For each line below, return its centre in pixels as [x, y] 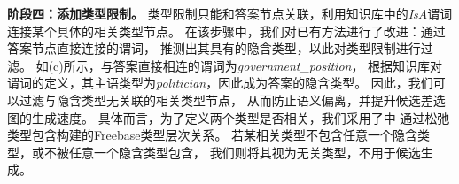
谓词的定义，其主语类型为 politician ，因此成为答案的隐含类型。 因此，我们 [220, 83]
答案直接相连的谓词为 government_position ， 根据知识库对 [278, 65]
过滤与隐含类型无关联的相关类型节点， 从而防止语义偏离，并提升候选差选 [232, 100]
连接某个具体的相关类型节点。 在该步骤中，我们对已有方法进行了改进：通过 [226, 31]
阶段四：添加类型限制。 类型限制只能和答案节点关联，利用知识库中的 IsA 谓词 [230, 13]
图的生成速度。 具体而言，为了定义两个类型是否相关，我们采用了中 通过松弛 [229, 117]
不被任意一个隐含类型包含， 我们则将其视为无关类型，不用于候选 [232, 152]
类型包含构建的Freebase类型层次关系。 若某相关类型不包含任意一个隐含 [213, 135]
